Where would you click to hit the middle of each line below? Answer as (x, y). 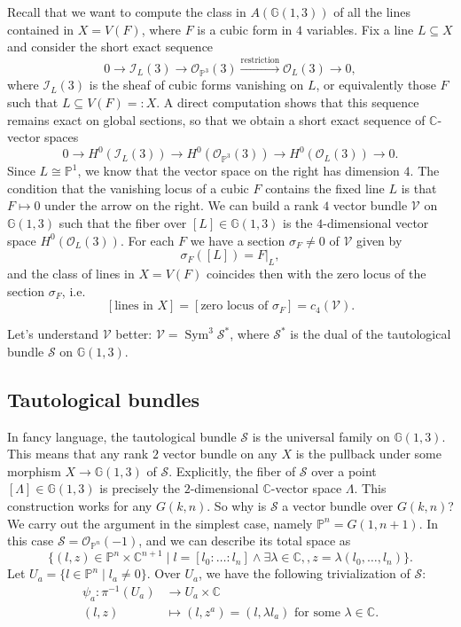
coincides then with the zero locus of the (316, 273)
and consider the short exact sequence (110, 47)
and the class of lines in (71, 273)
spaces (62, 137)
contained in (41, 29)
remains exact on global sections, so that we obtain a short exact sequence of (216, 119)
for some (317, 612)
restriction (260, 60)
